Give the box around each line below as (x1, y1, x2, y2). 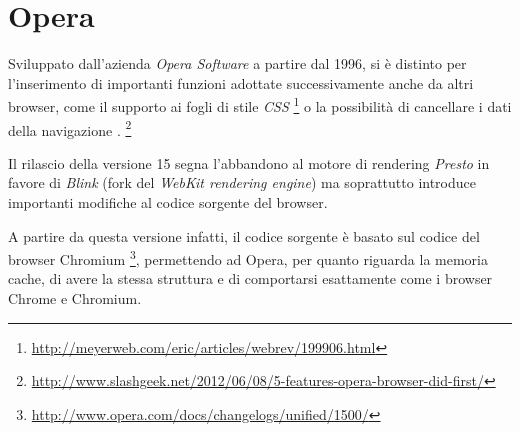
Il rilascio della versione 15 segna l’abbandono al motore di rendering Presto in (8, 152, 490, 173)
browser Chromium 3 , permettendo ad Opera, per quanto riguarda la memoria (8, 246, 488, 269)
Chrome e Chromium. (8, 288, 142, 309)
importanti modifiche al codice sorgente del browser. (8, 192, 328, 212)
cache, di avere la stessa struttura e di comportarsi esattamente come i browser (8, 268, 493, 289)
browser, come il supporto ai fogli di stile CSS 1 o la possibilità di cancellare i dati (8, 93, 512, 116)
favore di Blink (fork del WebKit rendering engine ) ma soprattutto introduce (8, 172, 476, 193)
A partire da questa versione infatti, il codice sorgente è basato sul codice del (8, 225, 480, 246)
